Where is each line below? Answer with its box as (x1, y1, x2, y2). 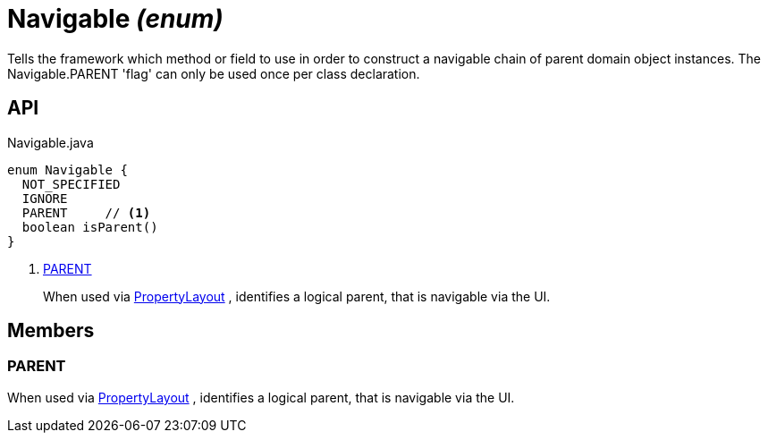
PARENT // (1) (21, 205, 151, 220)
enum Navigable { (7, 162, 128, 177)
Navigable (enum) (7, 4, 224, 34)
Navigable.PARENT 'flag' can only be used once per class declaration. (7, 65, 420, 81)
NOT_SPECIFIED (21, 176, 121, 191)
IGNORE (21, 190, 68, 206)
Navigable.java (7, 134, 94, 150)
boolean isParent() (21, 219, 158, 234)
